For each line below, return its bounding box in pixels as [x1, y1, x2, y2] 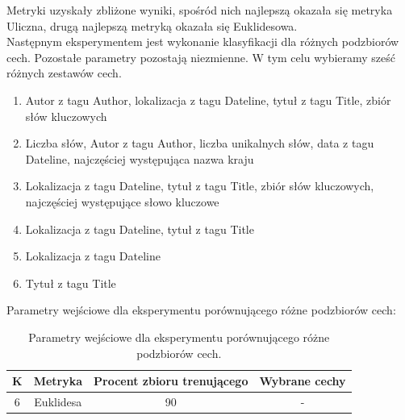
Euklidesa [34, 393, 82, 410]
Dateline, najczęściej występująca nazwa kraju [25, 150, 254, 167]
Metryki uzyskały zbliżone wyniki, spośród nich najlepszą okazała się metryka [6, 2, 393, 18]
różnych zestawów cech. [6, 64, 122, 81]
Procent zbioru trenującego [94, 372, 248, 389]
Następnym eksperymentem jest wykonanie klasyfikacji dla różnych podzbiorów [6, 33, 399, 50]
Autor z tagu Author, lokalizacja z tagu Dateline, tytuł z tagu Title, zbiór [25, 91, 391, 108]
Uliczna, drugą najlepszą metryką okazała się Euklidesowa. [6, 17, 298, 34]
